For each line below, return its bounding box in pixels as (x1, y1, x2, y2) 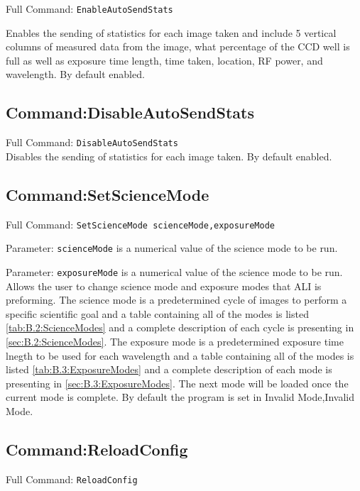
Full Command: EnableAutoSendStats (6, 1, 173, 16)
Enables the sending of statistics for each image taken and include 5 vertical (6, 25, 337, 40)
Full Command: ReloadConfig (6, 471, 138, 486)
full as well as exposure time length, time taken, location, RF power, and (6, 53, 323, 67)
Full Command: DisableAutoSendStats (6, 135, 178, 150)
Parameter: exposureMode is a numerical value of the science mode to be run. (6, 265, 343, 279)
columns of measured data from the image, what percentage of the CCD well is (6, 39, 350, 54)
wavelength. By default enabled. (6, 67, 145, 82)
